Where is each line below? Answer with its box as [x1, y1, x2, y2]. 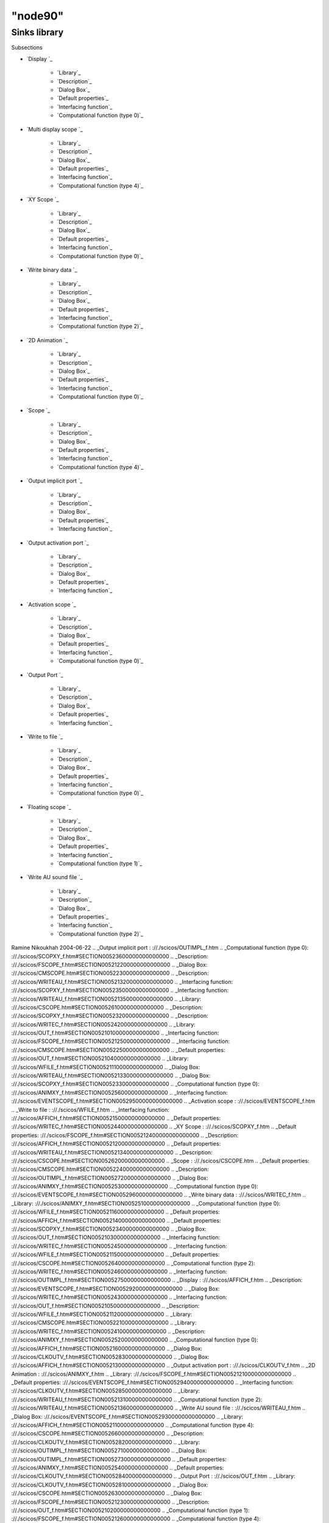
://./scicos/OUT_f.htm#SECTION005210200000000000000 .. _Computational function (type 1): [11, 1507, 250, 1514]
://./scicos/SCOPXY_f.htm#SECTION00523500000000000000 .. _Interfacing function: [11, 987, 229, 994]
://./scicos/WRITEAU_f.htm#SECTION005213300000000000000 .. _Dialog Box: [11, 1072, 211, 1080]
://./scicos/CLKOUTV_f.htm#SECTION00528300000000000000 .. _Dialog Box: [11, 1353, 210, 1360]
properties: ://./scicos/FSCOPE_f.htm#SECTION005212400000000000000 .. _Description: [11, 1131, 239, 1139]
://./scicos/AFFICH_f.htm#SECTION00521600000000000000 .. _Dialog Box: [11, 1345, 202, 1352]
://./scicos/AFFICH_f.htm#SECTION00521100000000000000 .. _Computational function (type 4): [11, 1421, 255, 1429]
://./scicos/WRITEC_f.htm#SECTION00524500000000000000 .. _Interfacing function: [11, 1242, 228, 1249]
